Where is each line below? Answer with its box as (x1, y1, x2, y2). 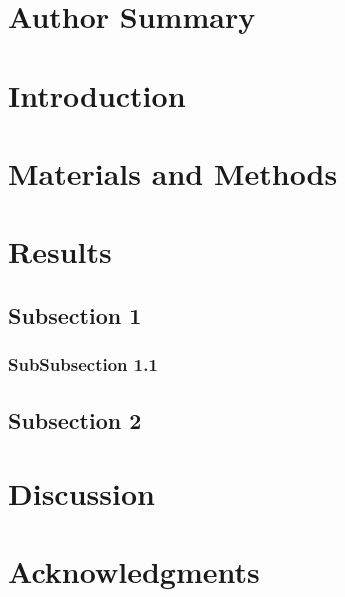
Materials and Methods (8, 152, 338, 193)
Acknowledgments (8, 551, 260, 592)
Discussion (8, 473, 155, 514)
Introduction (8, 74, 186, 115)
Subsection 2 (8, 404, 142, 435)
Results (8, 231, 112, 272)
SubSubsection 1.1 (8, 352, 158, 377)
